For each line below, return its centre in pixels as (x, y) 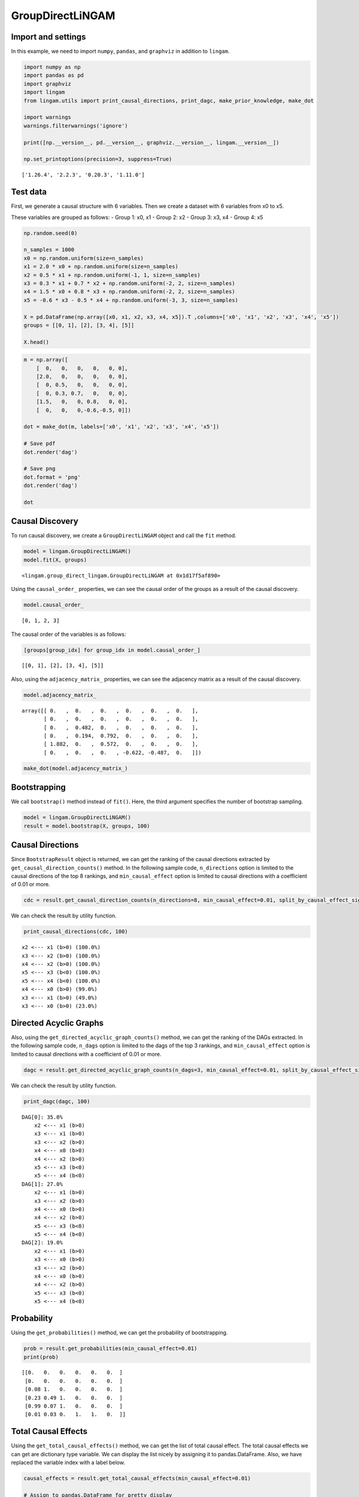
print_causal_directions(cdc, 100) (76, 932)
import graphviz (48, 84)
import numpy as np (52, 67)
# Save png (39, 469)
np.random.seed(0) (51, 233)
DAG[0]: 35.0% (42, 1117)
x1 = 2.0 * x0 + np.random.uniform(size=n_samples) (101, 267)
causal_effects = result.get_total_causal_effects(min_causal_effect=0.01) (137, 1478)
